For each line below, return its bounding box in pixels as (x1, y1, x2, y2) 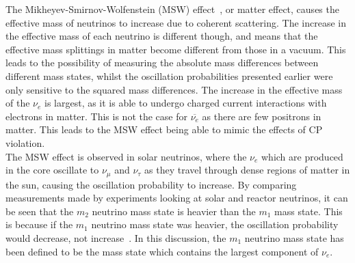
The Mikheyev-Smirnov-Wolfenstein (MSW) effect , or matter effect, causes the (5, 2, 339, 16)
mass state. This (274, 204, 343, 218)
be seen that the (5, 204, 74, 218)
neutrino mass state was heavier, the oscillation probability (91, 217, 339, 232)
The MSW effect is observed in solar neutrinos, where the (5, 149, 247, 163)
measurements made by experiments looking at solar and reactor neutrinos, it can (5, 191, 348, 205)
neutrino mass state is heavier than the (92, 204, 256, 218)
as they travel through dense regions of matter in (144, 163, 350, 177)
